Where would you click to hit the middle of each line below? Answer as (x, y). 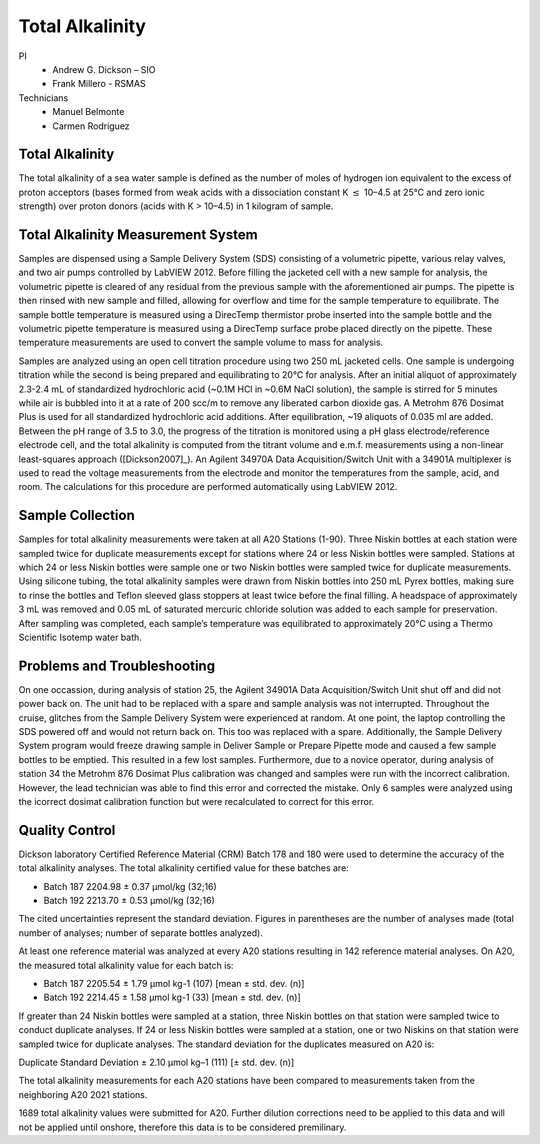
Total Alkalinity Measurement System (138, 234)
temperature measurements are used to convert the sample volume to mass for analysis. (201, 342)
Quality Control (67, 830)
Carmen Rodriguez (91, 126)
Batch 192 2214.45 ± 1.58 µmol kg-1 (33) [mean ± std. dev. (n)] (172, 997)
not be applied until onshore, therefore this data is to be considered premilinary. (182, 1127)
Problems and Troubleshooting (116, 665)
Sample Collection (76, 515)
